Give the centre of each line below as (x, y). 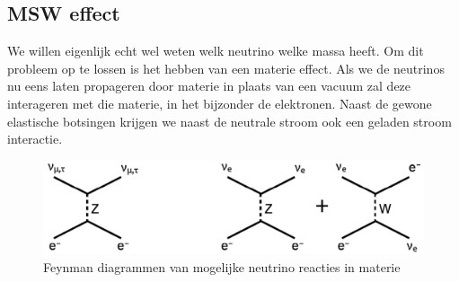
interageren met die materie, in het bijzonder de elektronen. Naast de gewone (220, 103)
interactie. (35, 139)
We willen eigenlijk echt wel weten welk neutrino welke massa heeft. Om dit (216, 51)
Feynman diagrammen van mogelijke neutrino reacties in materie (222, 266)
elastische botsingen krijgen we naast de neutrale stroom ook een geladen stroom (229, 121)
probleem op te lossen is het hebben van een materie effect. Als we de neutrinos (226, 68)
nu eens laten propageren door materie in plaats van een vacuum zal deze (209, 86)
